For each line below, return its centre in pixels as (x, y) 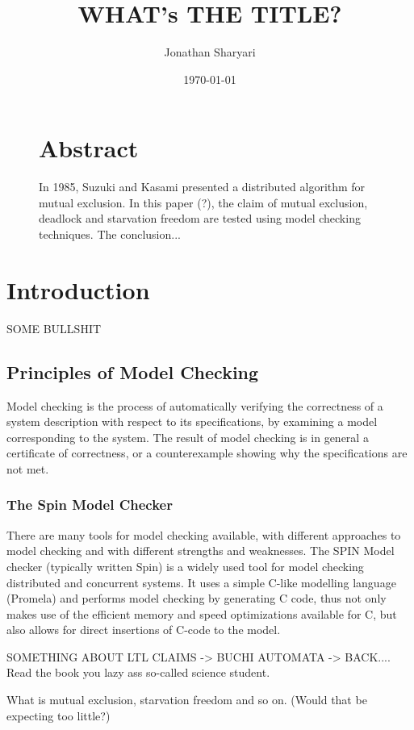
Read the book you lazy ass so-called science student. (138, 672)
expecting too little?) (59, 715)
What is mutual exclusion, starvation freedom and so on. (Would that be (187, 700)
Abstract (89, 148)
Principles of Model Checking (133, 371)
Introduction (78, 289)
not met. (28, 468)
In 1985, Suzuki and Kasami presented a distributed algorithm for (202, 187)
